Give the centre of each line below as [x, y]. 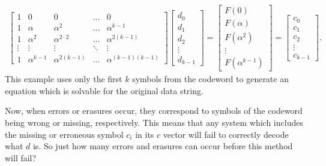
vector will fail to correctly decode [226, 134]
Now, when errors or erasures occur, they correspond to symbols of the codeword [154, 111]
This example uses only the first [64, 79]
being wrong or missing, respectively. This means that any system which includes [154, 122]
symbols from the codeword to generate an [210, 79]
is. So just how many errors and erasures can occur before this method [163, 146]
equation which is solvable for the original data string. [104, 90]
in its [145, 134]
